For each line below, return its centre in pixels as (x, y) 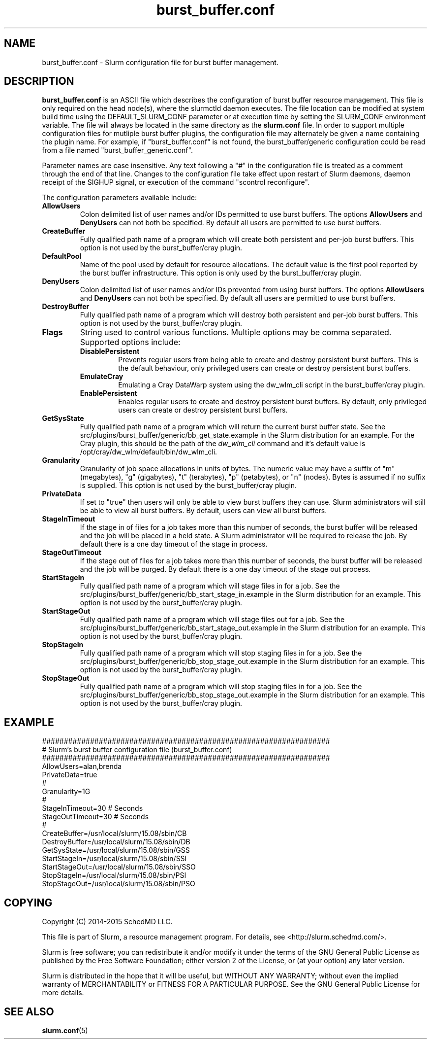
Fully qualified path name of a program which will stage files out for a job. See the (212, 620)
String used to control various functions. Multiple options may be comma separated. (236, 332)
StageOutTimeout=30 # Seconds (95, 817)
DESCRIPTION (39, 81)
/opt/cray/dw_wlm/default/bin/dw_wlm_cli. (149, 452)
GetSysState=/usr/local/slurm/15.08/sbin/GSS (116, 850)
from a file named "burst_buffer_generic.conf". (117, 150)
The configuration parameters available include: (120, 198)
